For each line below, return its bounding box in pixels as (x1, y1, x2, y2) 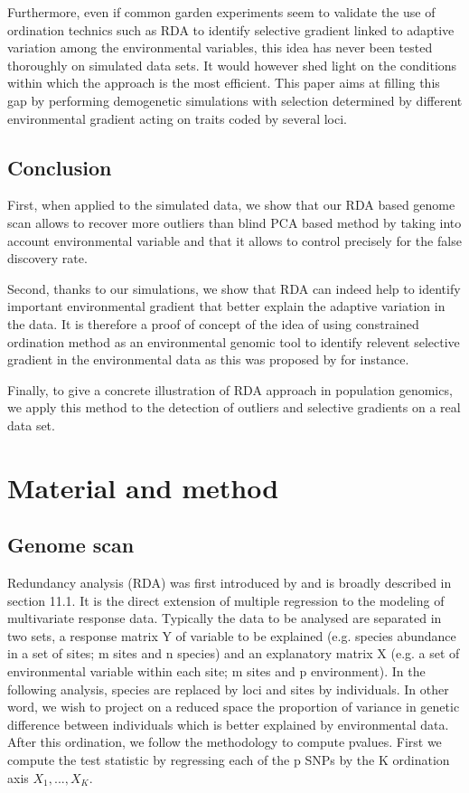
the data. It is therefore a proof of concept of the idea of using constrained (7, 314, 419, 333)
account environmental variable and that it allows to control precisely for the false (7, 231, 462, 250)
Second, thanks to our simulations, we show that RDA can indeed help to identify (7, 278, 461, 297)
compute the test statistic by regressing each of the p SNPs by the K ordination (7, 751, 450, 769)
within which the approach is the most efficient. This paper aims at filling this (7, 73, 440, 92)
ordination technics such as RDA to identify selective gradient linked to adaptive (7, 20, 455, 39)
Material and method (7, 468, 279, 505)
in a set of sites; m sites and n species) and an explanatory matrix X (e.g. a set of (7, 644, 460, 663)
